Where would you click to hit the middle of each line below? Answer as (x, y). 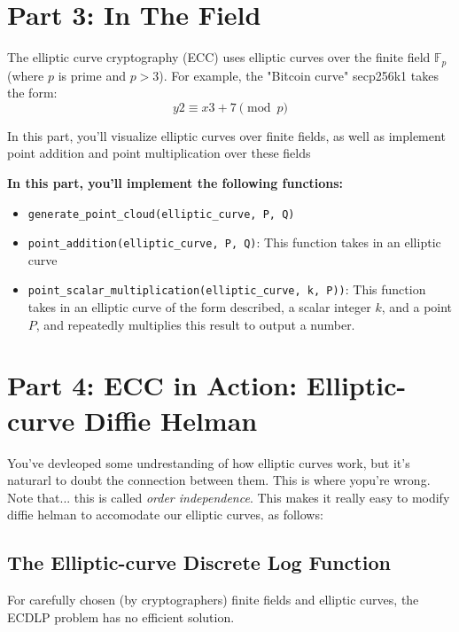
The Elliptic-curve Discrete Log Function (199, 562)
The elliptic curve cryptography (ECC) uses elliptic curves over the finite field (219, 57)
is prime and (92, 75)
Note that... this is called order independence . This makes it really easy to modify (229, 497)
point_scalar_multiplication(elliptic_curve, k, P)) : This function (227, 289)
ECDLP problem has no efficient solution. (121, 616)
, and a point (417, 307)
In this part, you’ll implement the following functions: (175, 182)
